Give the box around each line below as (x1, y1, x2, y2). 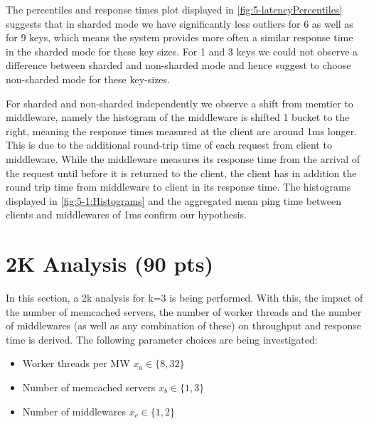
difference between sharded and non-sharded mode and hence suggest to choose (6, 58, 351, 73)
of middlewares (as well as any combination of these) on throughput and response (6, 318, 361, 333)
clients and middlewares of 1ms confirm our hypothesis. (6, 207, 247, 222)
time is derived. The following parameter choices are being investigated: (6, 332, 318, 346)
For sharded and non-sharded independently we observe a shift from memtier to (6, 95, 353, 110)
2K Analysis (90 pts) (6, 249, 214, 278)
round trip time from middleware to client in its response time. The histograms (6, 179, 351, 194)
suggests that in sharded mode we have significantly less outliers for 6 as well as (6, 16, 353, 31)
